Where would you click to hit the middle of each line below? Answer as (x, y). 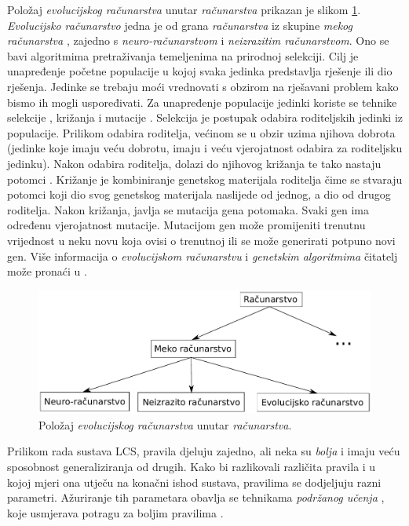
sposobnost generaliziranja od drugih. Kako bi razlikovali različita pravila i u (192, 466)
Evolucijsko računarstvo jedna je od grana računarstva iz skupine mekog (180, 25)
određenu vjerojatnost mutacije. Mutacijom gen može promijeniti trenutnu (186, 225)
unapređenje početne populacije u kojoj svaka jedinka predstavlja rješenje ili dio (200, 71)
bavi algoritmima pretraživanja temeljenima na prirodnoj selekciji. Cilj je (183, 55)
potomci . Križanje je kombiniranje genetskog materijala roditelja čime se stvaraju (205, 179)
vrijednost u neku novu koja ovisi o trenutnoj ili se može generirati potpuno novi (201, 240)
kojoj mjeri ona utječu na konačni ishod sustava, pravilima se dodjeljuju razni (194, 482)
